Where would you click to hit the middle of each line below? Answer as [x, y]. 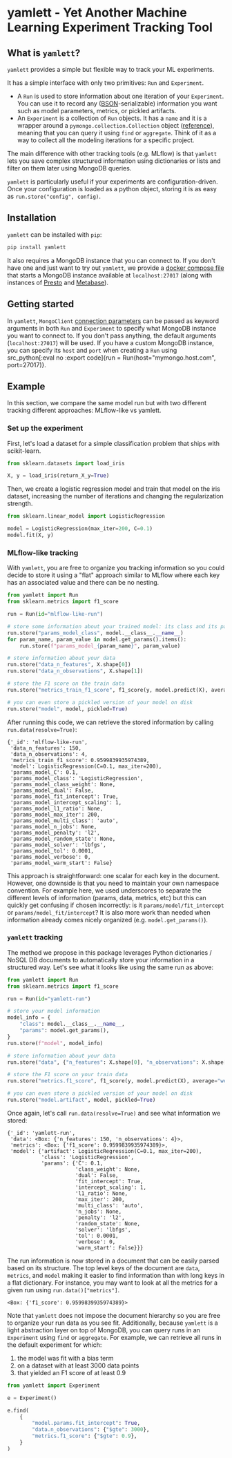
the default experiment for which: [55, 1345]
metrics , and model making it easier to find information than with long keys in [116, 1275]
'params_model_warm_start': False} [61, 863]
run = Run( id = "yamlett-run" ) [49, 999]
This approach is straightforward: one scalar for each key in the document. [113, 875]
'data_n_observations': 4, [49, 754]
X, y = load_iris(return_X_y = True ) [58, 476]
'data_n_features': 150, [46, 748]
